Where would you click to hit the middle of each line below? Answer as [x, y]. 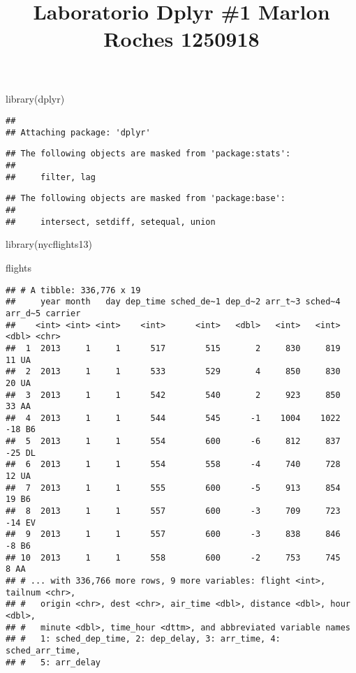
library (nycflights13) [49, 244]
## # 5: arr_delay [53, 662]
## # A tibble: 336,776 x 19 [73, 290]
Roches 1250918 [181, 39]
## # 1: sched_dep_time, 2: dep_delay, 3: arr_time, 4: [143, 639]
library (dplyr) [35, 98]
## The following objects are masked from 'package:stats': [148, 154]
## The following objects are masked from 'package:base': [146, 199]
